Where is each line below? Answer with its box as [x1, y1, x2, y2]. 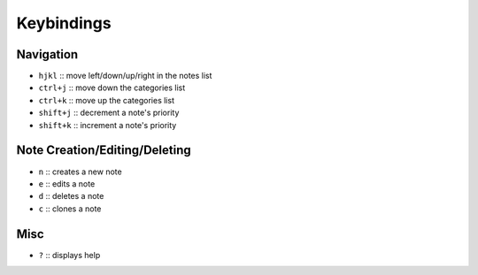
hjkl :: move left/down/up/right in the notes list [38, 71, 212, 81]
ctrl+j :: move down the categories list [38, 82, 186, 93]
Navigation [16, 47, 79, 62]
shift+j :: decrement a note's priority [38, 107, 180, 118]
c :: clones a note [38, 203, 102, 214]
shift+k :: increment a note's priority [38, 119, 177, 130]
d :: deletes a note [38, 191, 104, 202]
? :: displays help [38, 249, 101, 260]
